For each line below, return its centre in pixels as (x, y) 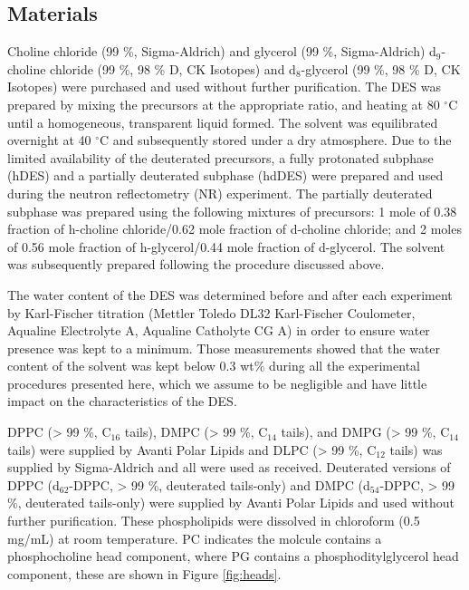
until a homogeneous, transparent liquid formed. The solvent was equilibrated (223, 122)
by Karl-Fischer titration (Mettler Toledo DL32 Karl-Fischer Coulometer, (211, 312)
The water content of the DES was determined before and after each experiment (230, 294)
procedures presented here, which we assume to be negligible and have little (217, 383)
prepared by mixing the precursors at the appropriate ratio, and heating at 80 (224, 104)
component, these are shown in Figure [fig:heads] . (144, 573)
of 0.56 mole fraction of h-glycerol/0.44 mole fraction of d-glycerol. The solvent (226, 246)
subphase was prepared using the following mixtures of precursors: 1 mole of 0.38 (232, 211)
